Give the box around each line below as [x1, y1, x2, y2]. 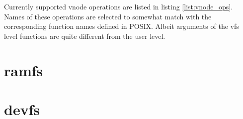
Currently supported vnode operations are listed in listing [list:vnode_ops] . [4, 1, 233, 11]
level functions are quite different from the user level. [4, 30, 165, 41]
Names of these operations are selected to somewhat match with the [4, 11, 212, 21]
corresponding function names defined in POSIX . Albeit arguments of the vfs [4, 21, 239, 31]
